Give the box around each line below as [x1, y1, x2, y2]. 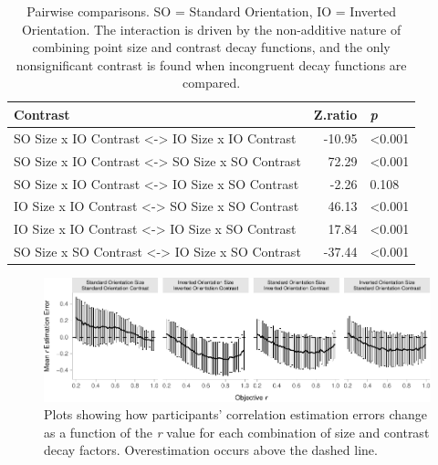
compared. [182, 73, 241, 92]
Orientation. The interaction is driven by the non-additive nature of [21, 19, 401, 38]
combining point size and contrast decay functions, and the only [32, 37, 391, 57]
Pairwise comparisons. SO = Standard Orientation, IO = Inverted [26, 2, 396, 20]
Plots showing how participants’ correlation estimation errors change [44, 405, 428, 424]
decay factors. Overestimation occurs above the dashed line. [44, 440, 378, 460]
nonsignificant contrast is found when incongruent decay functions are [16, 55, 407, 74]
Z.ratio [313, 104, 358, 123]
